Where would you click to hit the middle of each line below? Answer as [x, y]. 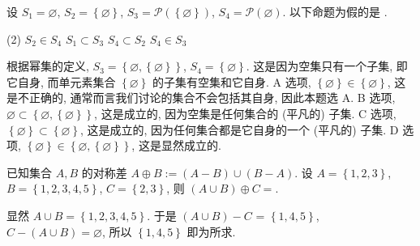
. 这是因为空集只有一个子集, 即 [327, 66]
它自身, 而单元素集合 [61, 81]
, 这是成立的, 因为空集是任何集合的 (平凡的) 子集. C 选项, [245, 113]
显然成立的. [191, 145]
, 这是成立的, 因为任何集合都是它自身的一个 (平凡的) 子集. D [239, 129]
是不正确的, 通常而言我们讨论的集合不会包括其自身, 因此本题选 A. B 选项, [201, 98]
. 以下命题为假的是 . [335, 11]
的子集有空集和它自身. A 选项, [232, 81]
